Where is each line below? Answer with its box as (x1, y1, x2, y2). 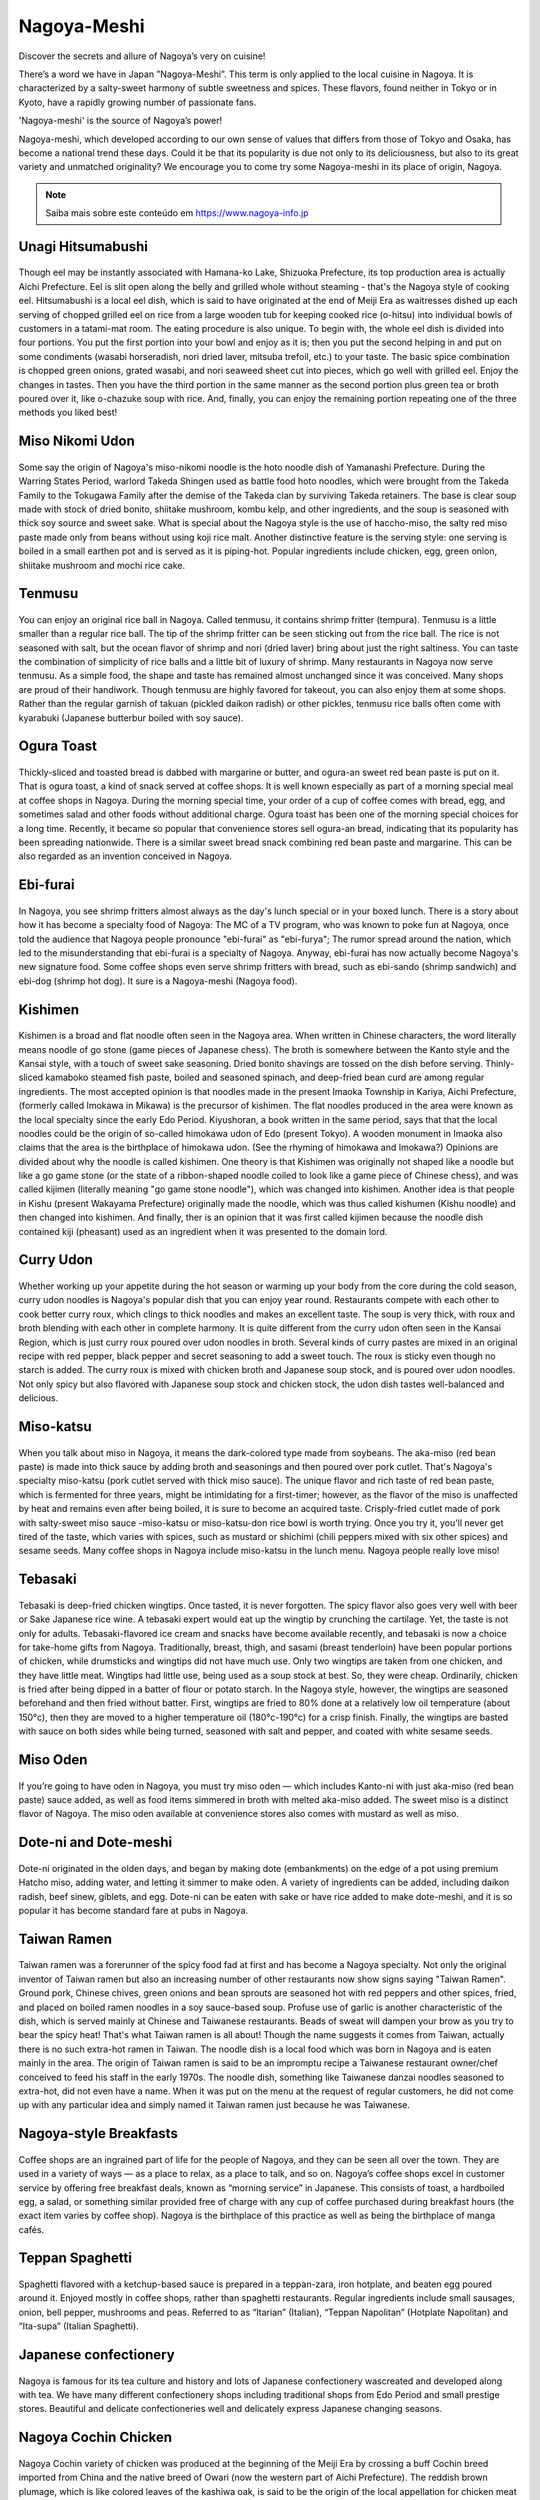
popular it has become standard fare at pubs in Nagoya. (18, 1905, 249, 1916)
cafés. (18, 2223, 45, 2235)
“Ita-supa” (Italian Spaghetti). (18, 2320, 139, 2332)
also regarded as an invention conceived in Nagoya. (18, 850, 233, 862)
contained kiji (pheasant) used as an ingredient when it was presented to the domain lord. (18, 1225, 388, 1237)
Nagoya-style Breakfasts (18, 2125, 179, 2142)
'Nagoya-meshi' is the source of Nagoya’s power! (18, 115, 223, 127)
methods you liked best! (18, 406, 118, 419)
